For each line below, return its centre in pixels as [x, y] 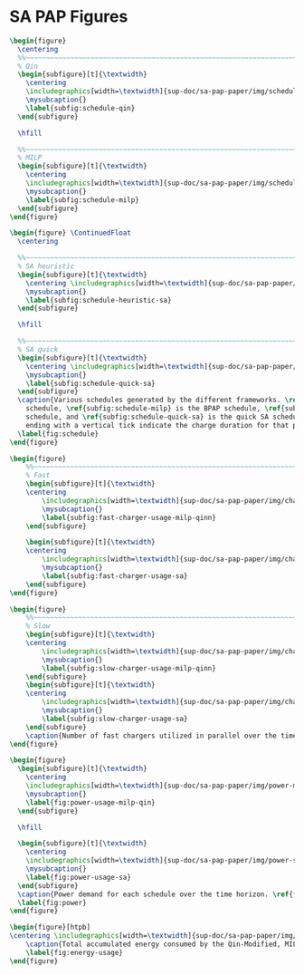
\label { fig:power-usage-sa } [78, 877]
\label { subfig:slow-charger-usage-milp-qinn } [129, 668]
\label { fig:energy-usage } [75, 952]
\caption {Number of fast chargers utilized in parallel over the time [161, 736]
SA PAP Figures [69, 17]
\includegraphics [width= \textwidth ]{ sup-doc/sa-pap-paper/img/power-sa [163, 861]
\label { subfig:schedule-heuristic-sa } [99, 300]
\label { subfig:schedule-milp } [83, 200]
